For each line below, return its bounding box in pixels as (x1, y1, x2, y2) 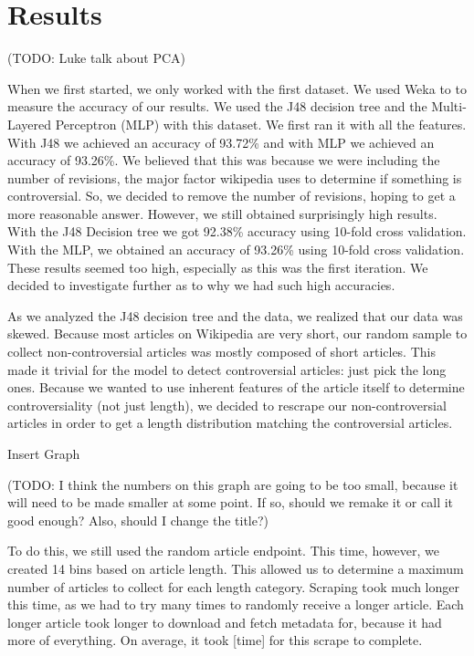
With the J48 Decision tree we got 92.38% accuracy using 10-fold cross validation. (7, 222, 467, 241)
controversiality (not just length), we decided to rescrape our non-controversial (7, 395, 447, 414)
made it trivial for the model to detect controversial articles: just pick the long (7, 359, 447, 379)
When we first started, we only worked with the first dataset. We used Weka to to (7, 78, 467, 98)
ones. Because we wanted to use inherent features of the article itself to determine (7, 378, 465, 397)
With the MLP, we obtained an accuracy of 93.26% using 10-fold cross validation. (7, 240, 465, 259)
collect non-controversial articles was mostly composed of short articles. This (7, 342, 436, 361)
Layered (7, 114, 52, 133)
